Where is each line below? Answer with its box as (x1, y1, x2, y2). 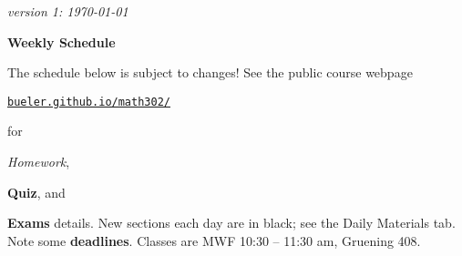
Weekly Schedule (7, 32, 116, 51)
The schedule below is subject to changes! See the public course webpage (7, 63, 413, 82)
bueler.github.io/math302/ (7, 95, 170, 108)
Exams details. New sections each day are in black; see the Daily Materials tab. (7, 213, 456, 232)
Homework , (7, 152, 70, 171)
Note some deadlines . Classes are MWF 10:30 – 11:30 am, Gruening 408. (7, 230, 421, 250)
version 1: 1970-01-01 (7, 2, 128, 20)
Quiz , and (7, 182, 66, 201)
